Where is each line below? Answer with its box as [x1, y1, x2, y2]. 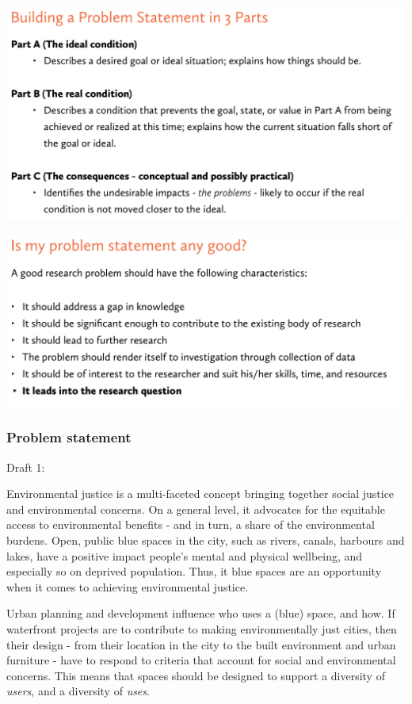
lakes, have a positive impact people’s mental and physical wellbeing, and [6, 547, 363, 564]
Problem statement [6, 427, 132, 447]
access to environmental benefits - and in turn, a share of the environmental [6, 516, 375, 533]
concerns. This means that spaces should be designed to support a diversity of [6, 667, 385, 683]
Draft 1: [6, 458, 45, 475]
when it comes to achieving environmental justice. [6, 578, 249, 595]
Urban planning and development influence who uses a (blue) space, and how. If [6, 605, 395, 622]
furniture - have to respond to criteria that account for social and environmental [6, 652, 396, 668]
